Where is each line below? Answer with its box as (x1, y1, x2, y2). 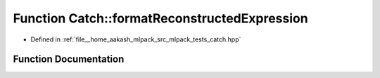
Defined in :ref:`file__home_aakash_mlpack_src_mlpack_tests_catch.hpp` (30, 35, 241, 44)
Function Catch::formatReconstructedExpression (13, 11, 309, 26)
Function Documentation (13, 53, 125, 65)
